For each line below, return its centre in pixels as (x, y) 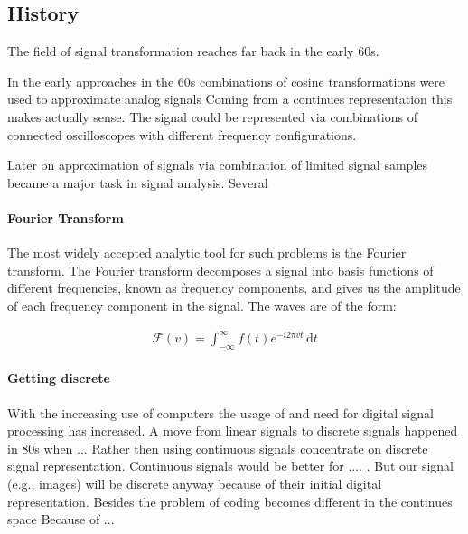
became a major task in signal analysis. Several (138, 182)
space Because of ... (61, 519)
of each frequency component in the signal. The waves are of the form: (202, 305)
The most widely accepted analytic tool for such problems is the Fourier (207, 253)
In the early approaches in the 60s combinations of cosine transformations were (226, 81)
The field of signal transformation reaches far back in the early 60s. (193, 51)
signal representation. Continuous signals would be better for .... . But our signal (231, 466)
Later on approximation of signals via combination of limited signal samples (218, 165)
